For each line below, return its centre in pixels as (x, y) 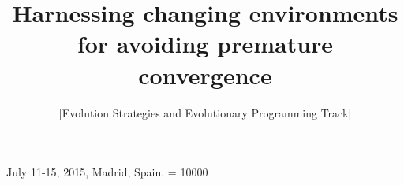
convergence (205, 74)
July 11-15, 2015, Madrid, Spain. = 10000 (107, 172)
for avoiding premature (205, 44)
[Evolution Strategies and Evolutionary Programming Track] (205, 112)
